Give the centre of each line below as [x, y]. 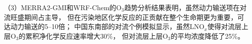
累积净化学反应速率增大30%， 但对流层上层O [97, 36]
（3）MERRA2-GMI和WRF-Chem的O [63, 7]
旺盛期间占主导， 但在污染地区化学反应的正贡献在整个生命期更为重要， [124, 17]
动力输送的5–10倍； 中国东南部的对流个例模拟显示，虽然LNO [107, 26]
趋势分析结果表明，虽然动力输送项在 [182, 7]
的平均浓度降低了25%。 [208, 36]
